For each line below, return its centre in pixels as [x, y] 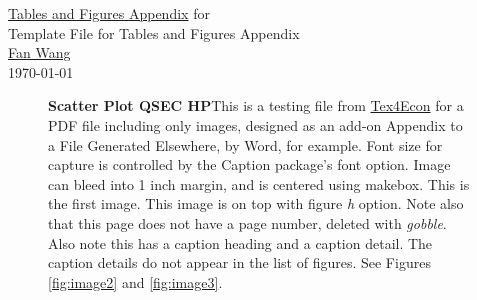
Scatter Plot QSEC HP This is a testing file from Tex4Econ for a [256, 105]
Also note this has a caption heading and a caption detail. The [240, 242]
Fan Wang [39, 52]
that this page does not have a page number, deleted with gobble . [247, 222]
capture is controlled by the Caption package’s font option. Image [249, 164]
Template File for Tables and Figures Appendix [154, 32]
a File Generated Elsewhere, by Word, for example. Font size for [245, 144]
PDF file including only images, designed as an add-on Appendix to [255, 124]
